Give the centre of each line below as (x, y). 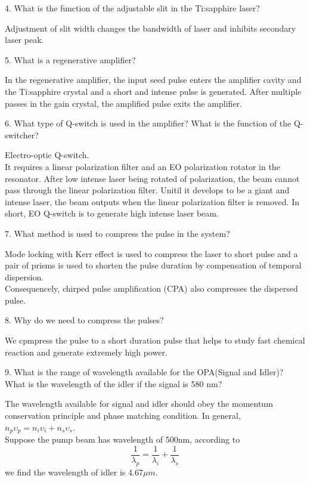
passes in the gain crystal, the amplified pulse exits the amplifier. (123, 103)
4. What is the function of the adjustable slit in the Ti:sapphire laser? (132, 8)
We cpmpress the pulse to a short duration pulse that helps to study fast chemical (155, 340)
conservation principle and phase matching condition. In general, (123, 415)
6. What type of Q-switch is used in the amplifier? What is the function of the (148, 123)
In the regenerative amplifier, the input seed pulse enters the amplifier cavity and (153, 80)
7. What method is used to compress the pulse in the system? (117, 233)
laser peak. (24, 40)
